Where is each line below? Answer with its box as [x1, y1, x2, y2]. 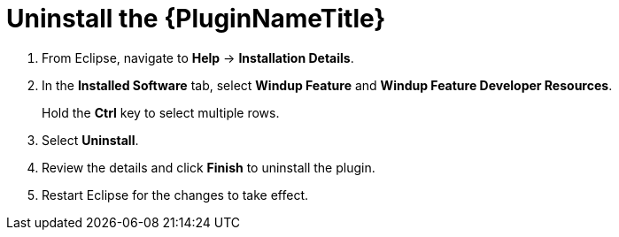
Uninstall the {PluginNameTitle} [6, 4, 386, 34]
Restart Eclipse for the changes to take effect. [42, 187, 309, 203]
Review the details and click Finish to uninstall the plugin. [42, 159, 375, 175]
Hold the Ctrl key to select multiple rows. [42, 104, 280, 120]
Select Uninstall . [42, 132, 139, 148]
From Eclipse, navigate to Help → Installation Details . [42, 50, 354, 65]
